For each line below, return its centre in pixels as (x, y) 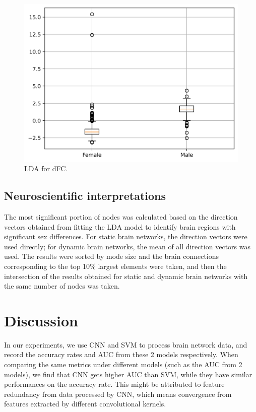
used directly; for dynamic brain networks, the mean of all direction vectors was (127, 246)
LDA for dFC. (46, 168)
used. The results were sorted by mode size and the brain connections (112, 256)
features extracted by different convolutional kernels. (85, 404)
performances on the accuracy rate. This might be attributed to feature (114, 384)
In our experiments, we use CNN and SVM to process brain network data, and (126, 344)
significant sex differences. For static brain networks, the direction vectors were (126, 236)
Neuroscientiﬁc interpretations (85, 196)
